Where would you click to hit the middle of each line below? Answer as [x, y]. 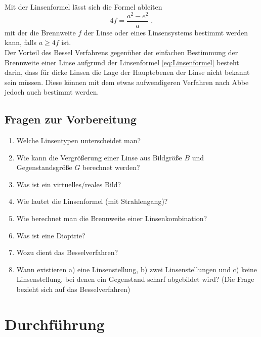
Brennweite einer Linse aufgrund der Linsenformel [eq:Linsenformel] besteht [122, 62]
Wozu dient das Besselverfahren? [67, 252]
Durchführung [55, 324]
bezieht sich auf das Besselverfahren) [73, 289]
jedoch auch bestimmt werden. [52, 92]
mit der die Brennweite [40, 32]
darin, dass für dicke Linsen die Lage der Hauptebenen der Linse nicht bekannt [127, 72]
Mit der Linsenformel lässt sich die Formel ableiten [83, 7]
